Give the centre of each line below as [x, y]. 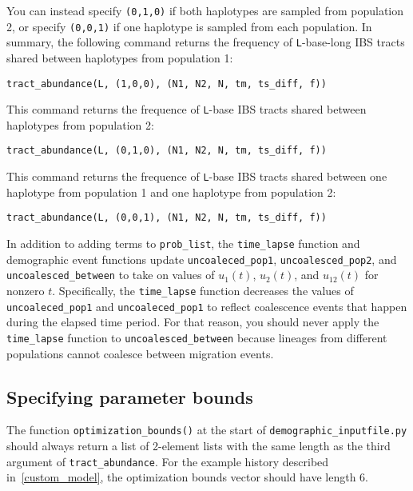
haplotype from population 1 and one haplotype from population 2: [171, 192]
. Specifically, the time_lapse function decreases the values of [203, 290]
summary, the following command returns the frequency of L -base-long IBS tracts [206, 42]
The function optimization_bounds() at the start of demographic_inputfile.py [207, 430]
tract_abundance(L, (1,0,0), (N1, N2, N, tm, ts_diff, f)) [167, 84]
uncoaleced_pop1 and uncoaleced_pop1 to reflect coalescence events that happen [207, 306]
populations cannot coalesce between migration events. [140, 353]
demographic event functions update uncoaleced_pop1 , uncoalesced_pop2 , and [202, 259]
